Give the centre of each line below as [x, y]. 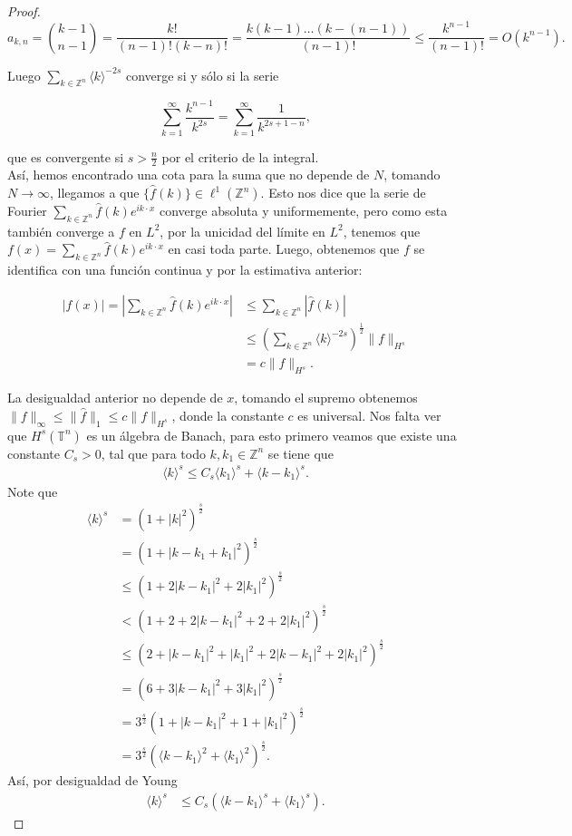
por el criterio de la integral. [240, 156]
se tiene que [301, 453]
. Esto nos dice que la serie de [343, 193]
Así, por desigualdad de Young [92, 780]
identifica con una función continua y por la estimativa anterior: [185, 270]
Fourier [27, 211]
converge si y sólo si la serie [202, 75]
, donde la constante [228, 415]
